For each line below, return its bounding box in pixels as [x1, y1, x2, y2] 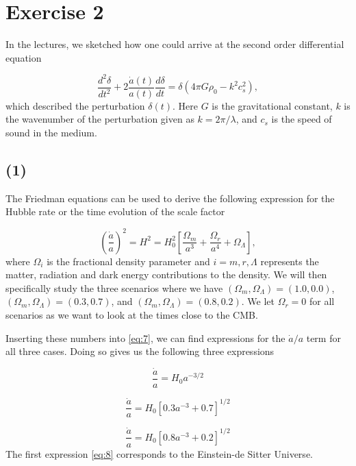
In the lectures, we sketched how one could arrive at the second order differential [5, 37, 344, 51]
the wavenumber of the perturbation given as [5, 112, 194, 126]
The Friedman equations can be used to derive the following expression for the [5, 191, 335, 205]
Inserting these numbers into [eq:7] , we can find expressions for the [5, 330, 285, 345]
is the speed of [271, 112, 332, 126]
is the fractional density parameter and [47, 254, 210, 268]
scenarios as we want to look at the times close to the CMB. [5, 307, 258, 321]
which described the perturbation [5, 98, 145, 112]
